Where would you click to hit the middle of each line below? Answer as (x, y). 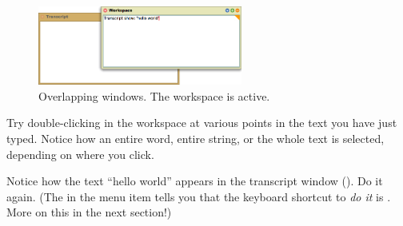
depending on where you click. (80, 154)
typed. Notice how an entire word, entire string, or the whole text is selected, (196, 139)
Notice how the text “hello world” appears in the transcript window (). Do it (195, 181)
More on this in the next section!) (89, 212)
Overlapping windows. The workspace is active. (154, 95)
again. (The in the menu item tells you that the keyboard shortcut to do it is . (199, 196)
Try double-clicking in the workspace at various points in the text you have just (202, 123)
